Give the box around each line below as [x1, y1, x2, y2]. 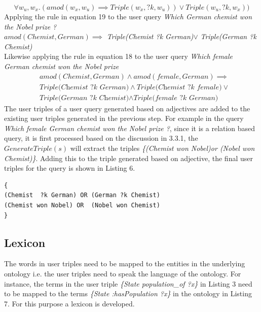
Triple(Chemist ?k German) [106, 31, 194, 42]
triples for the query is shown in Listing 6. [4, 163, 135, 173]
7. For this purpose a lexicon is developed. [4, 298, 135, 308]
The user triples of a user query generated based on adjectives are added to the [4, 103, 250, 113]
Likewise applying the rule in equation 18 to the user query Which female [4, 51, 233, 61]
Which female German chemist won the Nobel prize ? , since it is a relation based [4, 122, 255, 133]
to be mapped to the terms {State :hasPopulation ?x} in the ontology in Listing [4, 288, 252, 299]
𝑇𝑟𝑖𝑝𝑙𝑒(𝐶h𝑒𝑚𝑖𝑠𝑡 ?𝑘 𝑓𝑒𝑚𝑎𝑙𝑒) [136, 83, 222, 91]
